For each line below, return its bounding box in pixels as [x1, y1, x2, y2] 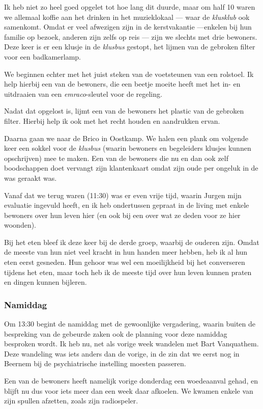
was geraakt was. [4, 172, 57, 183]
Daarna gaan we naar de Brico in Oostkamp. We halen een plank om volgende [4, 132, 249, 143]
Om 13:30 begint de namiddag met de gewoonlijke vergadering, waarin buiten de [4, 318, 256, 329]
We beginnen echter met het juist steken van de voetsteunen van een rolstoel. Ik [4, 68, 254, 79]
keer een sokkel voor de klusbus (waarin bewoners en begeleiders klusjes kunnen [4, 143, 251, 153]
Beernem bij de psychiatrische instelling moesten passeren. [4, 358, 186, 369]
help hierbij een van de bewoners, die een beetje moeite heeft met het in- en [4, 78, 241, 89]
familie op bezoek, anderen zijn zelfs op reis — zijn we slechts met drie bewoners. [4, 31, 257, 42]
